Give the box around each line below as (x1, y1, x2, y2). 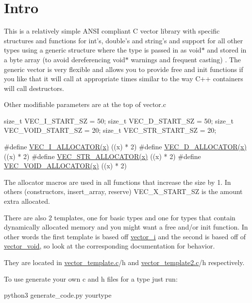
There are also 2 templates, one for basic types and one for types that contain (4, 212, 235, 222)
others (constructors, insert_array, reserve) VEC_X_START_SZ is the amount (4, 186, 243, 196)
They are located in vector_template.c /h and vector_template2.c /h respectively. (4, 257, 245, 267)
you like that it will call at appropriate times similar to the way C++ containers (4, 73, 243, 84)
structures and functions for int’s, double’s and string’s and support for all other (4, 35, 243, 45)
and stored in (207, 45, 247, 55)
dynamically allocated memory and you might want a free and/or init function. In (4, 222, 248, 232)
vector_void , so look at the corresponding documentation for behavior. (4, 241, 215, 251)
